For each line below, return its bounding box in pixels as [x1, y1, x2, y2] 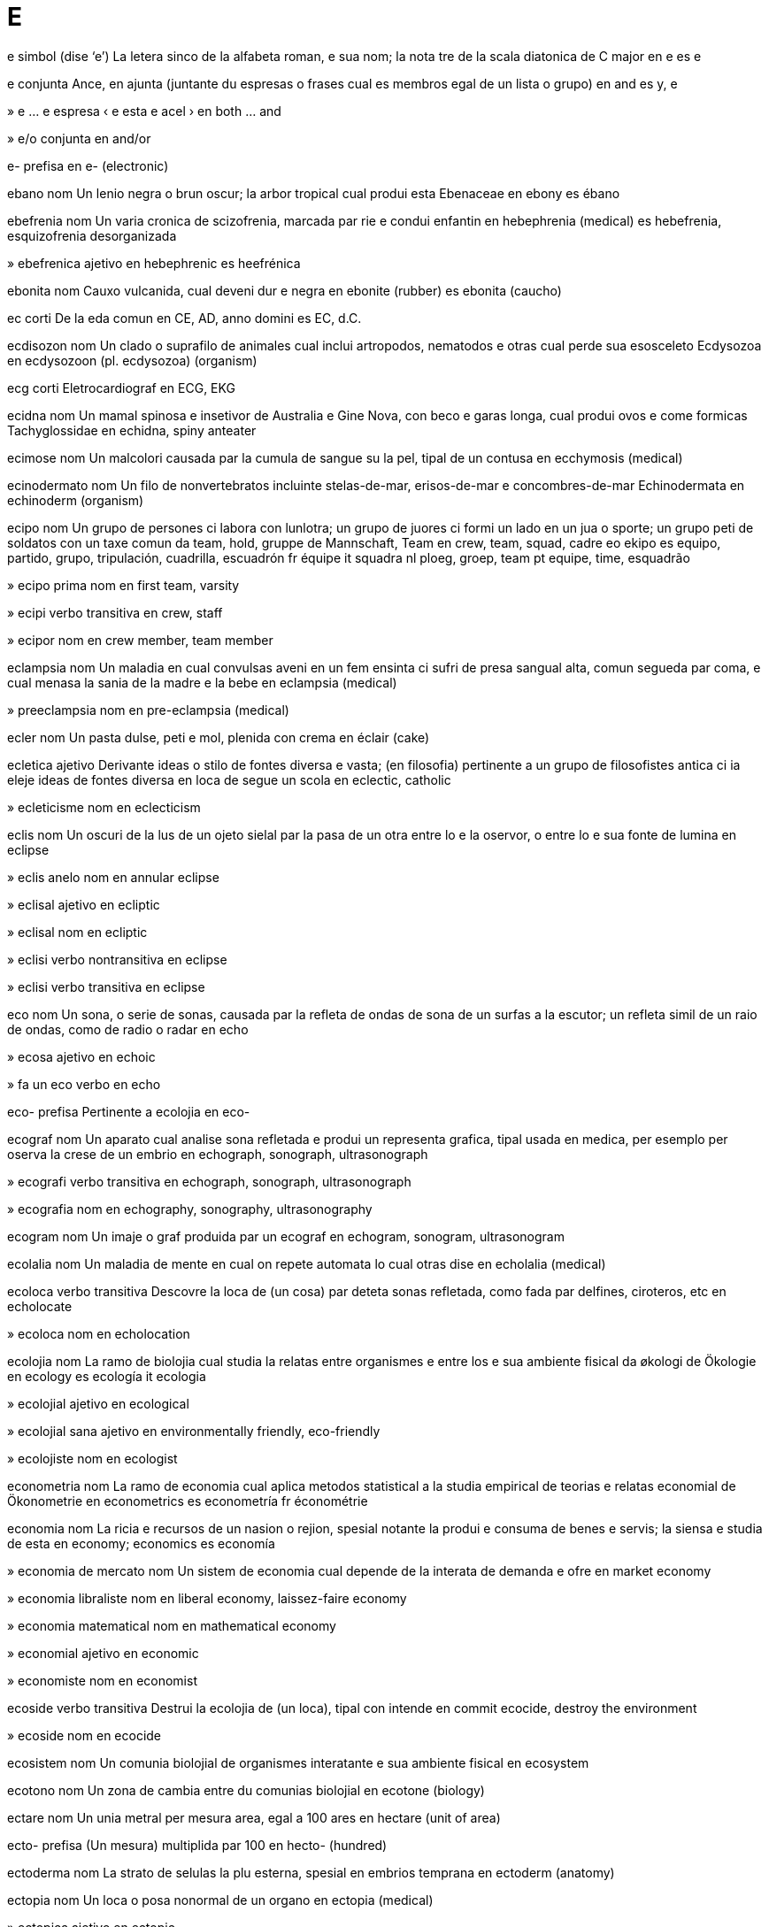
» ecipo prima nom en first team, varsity [7, 577, 240, 593]
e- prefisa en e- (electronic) [7, 157, 169, 173]
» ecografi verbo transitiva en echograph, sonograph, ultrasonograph [7, 1173, 411, 1189]
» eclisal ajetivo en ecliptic [7, 896, 160, 912]
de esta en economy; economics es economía [7, 1535, 275, 1551]
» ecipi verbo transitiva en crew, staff [7, 604, 223, 620]
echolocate [7, 1298, 73, 1314]
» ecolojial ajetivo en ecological [7, 1395, 189, 1411]
